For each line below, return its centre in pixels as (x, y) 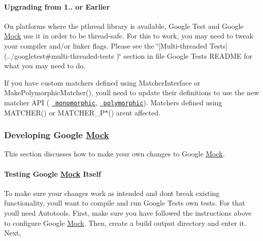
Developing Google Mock (57, 135)
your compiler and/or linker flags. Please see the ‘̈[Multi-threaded (106, 45)
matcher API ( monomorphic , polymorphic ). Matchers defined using (113, 102)
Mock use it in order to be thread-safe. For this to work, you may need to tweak (129, 36)
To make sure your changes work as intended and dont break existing (112, 193)
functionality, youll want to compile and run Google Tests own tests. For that (125, 203)
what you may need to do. (45, 66)
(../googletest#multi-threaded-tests (59, 55)
